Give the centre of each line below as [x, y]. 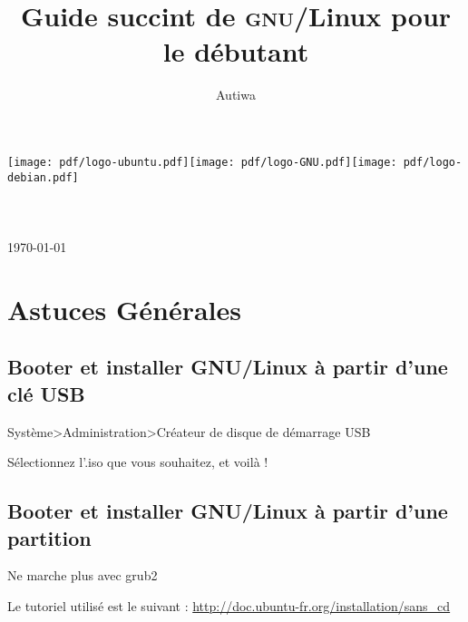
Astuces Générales [124, 309]
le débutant [236, 51]
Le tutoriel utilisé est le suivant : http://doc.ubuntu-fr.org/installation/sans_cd [229, 605]
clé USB [46, 393]
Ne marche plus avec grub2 [83, 575]
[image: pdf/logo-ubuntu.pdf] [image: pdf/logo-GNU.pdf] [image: [202, 162]
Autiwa [236, 95]
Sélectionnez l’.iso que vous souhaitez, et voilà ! [138, 462]
